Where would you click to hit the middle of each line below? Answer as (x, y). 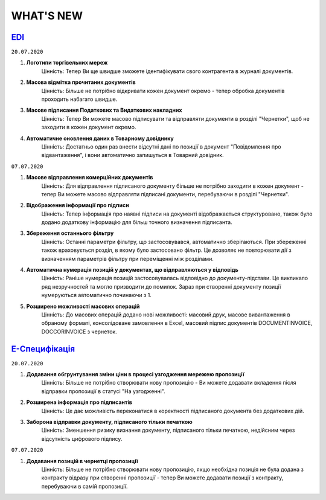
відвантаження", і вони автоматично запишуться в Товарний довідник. (133, 155)
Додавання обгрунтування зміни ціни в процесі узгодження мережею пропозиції (135, 374)
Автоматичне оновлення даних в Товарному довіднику (100, 138)
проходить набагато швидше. (79, 99)
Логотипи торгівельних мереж (67, 63)
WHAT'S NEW (47, 16)
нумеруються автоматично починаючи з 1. (97, 295)
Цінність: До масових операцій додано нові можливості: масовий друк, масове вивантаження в (166, 315)
